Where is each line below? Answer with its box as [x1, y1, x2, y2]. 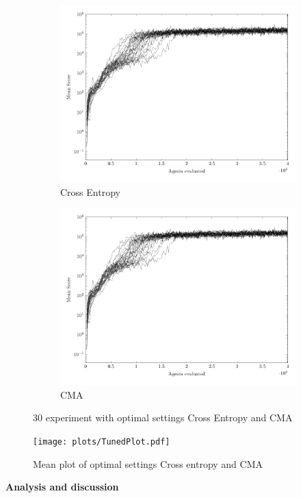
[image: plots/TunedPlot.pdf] [33, 436, 170, 447]
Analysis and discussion [5, 480, 119, 494]
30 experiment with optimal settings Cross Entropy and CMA [33, 410, 293, 425]
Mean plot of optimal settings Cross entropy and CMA [33, 456, 263, 471]
